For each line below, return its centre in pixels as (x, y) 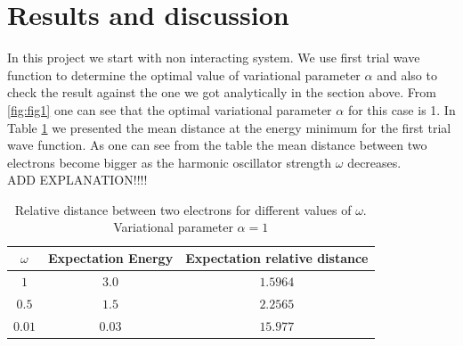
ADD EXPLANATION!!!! (77, 180)
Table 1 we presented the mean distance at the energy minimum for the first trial (229, 127)
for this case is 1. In (402, 109)
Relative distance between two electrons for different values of (183, 209)
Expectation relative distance (277, 258)
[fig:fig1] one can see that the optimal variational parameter (170, 109)
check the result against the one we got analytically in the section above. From (222, 92)
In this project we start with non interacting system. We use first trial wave (214, 58)
